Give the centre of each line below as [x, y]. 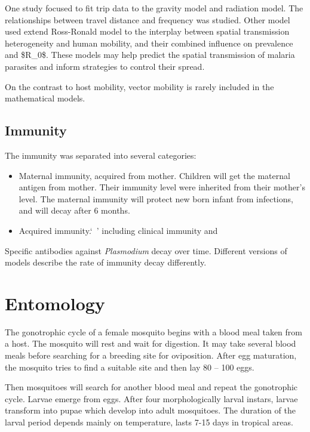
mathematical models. [45, 98]
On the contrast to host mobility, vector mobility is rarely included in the [139, 86]
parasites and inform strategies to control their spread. [105, 66]
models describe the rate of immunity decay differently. [106, 262]
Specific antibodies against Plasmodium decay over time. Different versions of [146, 250]
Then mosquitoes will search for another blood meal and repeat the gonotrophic [151, 387]
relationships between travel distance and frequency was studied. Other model [148, 19]
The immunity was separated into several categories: [101, 155]
